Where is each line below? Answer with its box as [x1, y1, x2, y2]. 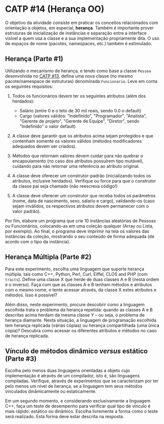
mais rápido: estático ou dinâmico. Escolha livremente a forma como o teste [5, 408, 158, 414]
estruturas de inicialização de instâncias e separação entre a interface [5, 30, 147, 36]
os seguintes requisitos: [5, 83, 53, 89]
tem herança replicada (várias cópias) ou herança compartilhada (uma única [5, 322, 160, 328]
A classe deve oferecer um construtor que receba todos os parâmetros [12, 192, 156, 198]
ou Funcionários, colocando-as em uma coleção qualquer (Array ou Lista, [5, 223, 154, 229]
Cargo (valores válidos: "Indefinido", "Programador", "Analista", [19, 113, 147, 119]
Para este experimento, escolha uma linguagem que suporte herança [5, 266, 144, 272]
